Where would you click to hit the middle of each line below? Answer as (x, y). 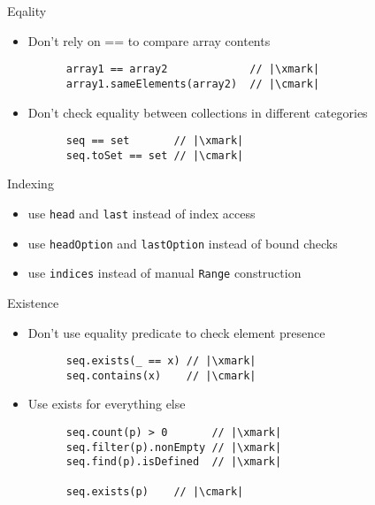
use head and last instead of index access (142, 213)
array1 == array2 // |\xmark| (193, 69)
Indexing (31, 184)
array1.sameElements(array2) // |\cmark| (193, 84)
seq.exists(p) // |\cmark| (155, 491)
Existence (33, 302)
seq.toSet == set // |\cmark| (155, 155)
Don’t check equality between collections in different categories (198, 112)
